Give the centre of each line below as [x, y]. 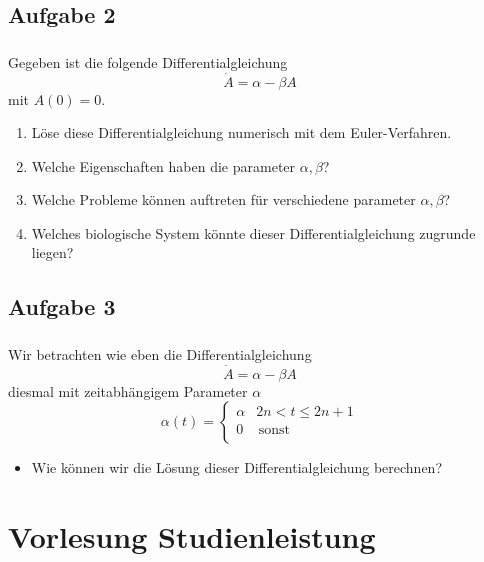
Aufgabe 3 [62, 306]
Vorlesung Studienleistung [192, 535]
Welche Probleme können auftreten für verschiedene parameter [223, 199]
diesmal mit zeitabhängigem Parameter [128, 390]
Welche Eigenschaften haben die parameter [163, 165]
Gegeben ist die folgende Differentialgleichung [148, 61]
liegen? [52, 252]
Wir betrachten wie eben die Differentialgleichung [160, 353]
